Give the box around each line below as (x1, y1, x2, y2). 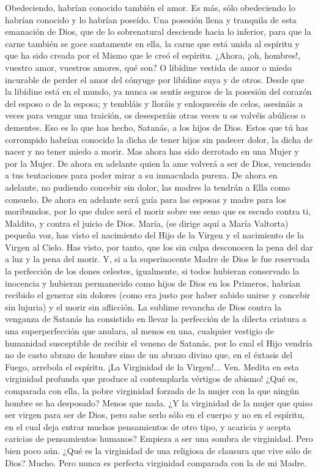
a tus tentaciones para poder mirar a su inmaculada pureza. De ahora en (5, 169, 278, 182)
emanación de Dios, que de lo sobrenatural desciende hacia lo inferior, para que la (5, 25, 311, 38)
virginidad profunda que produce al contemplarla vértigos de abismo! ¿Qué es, (5, 372, 298, 385)
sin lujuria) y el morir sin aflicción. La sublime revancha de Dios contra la (5, 300, 282, 313)
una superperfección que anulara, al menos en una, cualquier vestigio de (5, 324, 274, 337)
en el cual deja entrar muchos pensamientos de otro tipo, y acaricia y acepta (5, 420, 291, 433)
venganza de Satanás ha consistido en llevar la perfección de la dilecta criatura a (5, 312, 307, 325)
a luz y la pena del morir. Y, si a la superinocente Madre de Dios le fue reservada (5, 252, 310, 265)
